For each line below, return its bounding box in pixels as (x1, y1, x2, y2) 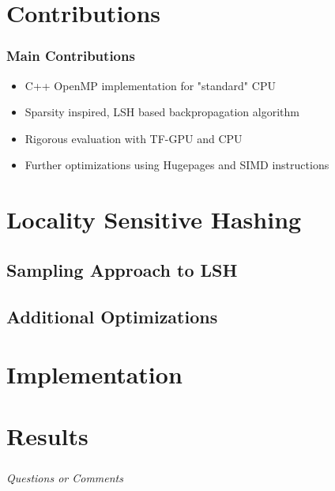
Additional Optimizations (6, 304, 218, 328)
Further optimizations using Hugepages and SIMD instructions (24, 157, 329, 173)
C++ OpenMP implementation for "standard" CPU (24, 77, 276, 93)
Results (6, 420, 88, 452)
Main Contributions (6, 46, 135, 66)
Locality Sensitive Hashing (6, 203, 302, 236)
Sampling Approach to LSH (6, 257, 238, 281)
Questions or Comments (6, 469, 123, 485)
